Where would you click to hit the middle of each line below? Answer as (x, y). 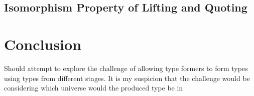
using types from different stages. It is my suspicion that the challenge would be (127, 78)
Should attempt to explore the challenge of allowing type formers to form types (126, 68)
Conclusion (43, 44)
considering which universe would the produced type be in (94, 88)
